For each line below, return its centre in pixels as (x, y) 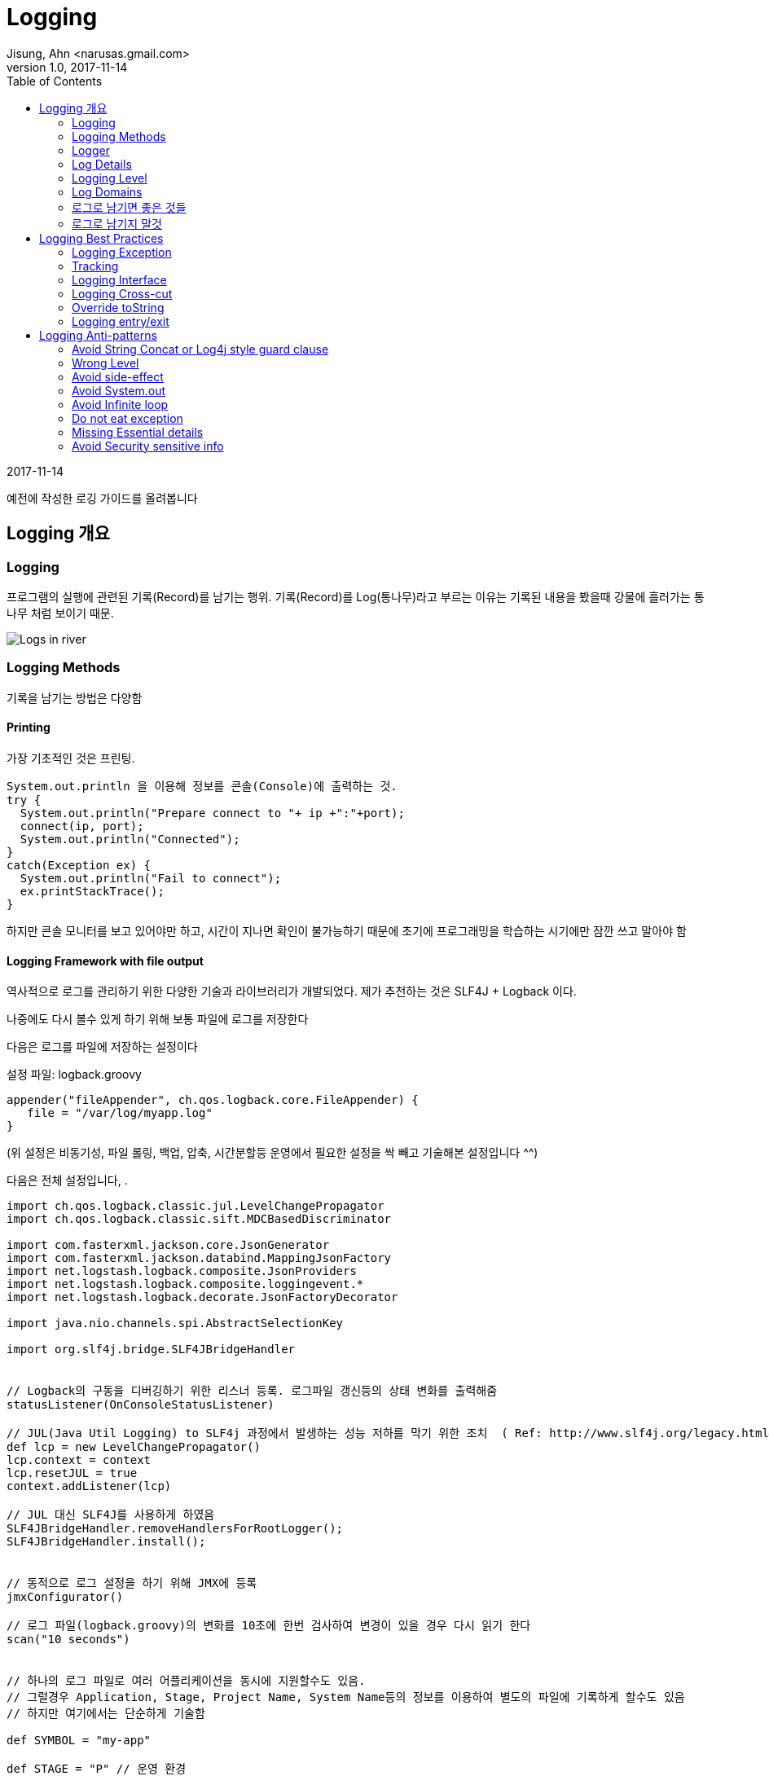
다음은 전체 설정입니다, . (67, 1180)
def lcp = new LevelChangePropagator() (134, 1447)
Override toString (118, 307)
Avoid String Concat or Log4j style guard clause (200, 349)
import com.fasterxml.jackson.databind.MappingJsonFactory (199, 1258)
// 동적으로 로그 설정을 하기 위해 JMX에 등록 (132, 1583)
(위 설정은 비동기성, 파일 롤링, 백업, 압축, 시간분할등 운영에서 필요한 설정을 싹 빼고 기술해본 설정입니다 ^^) (272, 1153)
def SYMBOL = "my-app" (79, 1741)
